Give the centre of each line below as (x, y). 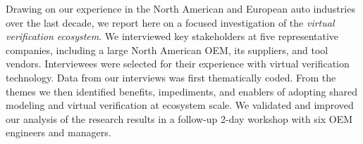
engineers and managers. (59, 132)
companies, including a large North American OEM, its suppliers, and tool (167, 50)
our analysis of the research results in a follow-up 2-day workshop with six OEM (179, 118)
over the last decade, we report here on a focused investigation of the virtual (170, 22)
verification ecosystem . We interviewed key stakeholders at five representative (172, 36)
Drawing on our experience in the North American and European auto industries (180, 8)
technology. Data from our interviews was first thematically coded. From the (171, 77)
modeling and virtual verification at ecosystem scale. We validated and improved (180, 105)
